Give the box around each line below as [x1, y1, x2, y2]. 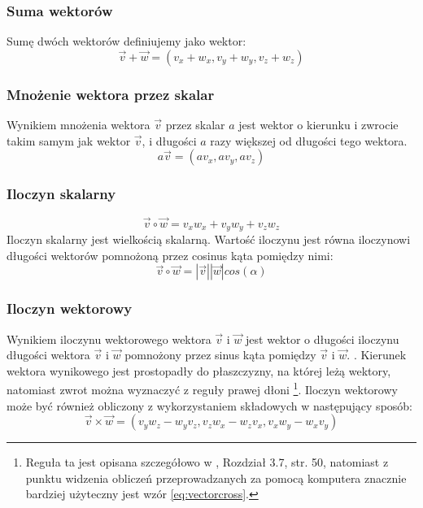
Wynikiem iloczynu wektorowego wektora [7, 330, 211, 347]
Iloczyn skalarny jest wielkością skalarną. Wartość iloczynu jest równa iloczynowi [7, 231, 411, 248]
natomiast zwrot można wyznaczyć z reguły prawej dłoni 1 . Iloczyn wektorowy [7, 379, 398, 397]
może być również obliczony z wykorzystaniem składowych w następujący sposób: [7, 397, 412, 414]
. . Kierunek [347, 346, 407, 363]
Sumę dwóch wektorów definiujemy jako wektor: [7, 33, 246, 50]
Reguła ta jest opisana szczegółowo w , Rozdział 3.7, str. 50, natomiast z [25, 454, 389, 471]
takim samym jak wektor [7, 132, 131, 149]
